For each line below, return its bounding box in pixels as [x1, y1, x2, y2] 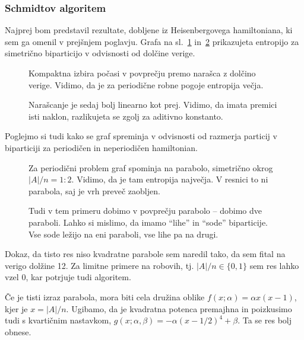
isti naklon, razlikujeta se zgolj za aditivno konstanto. [28, 110, 223, 122]
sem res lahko [249, 259, 299, 271]
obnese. [5, 325, 31, 338]
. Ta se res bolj [237, 314, 292, 326]
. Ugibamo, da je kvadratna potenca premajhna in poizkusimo [66, 302, 292, 315]
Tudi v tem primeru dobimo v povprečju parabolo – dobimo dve [28, 204, 262, 217]
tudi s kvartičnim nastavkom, [5, 314, 112, 326]
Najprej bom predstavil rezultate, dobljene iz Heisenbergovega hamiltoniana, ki [5, 24, 293, 36]
